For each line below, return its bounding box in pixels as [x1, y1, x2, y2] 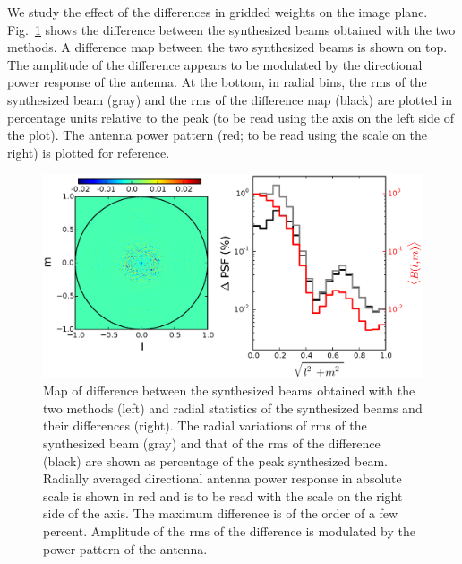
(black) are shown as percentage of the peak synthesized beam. [43, 451, 388, 470]
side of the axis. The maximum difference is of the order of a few [43, 504, 398, 523]
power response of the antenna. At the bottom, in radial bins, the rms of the [7, 73, 427, 91]
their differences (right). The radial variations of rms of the [43, 416, 367, 435]
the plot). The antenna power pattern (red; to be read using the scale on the [7, 126, 427, 144]
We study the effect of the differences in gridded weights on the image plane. [7, 3, 428, 21]
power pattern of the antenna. [43, 539, 208, 558]
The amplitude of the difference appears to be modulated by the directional [7, 55, 423, 74]
